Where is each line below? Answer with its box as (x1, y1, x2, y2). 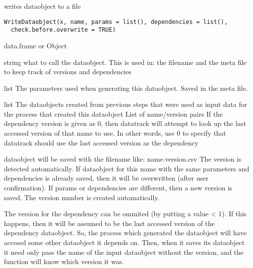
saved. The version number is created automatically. (4, 192, 160, 202)
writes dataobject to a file (4, 1, 81, 11)
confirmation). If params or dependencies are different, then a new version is (4, 183, 232, 193)
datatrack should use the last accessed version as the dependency (4, 137, 199, 147)
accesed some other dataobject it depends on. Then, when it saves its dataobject (4, 237, 245, 247)
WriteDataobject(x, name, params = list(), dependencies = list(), (4, 18, 228, 25)
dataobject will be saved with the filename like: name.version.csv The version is (4, 154, 242, 164)
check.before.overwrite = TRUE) (11, 26, 116, 34)
